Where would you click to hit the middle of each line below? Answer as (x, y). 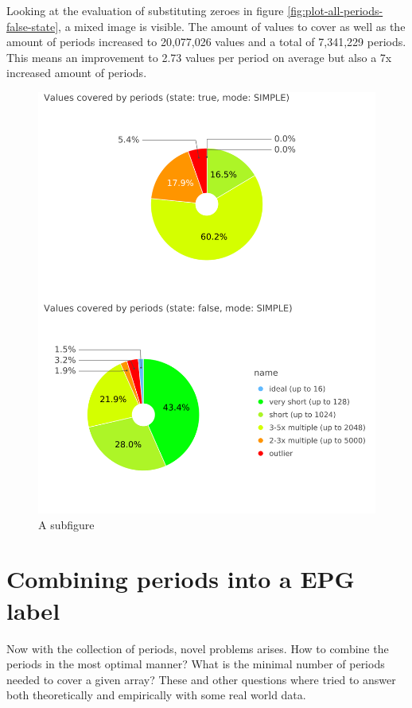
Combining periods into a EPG (181, 579)
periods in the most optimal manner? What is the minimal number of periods (196, 664)
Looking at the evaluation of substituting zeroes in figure (145, 10)
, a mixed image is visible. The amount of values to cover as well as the (232, 26)
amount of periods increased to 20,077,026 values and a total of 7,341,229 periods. (206, 42)
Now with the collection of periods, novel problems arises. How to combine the (198, 648)
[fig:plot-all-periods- (335, 10)
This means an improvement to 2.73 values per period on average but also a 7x (199, 57)
